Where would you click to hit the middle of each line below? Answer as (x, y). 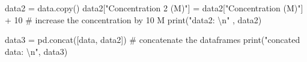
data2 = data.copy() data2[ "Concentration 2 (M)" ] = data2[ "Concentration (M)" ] (154, 8)
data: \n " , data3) (36, 51)
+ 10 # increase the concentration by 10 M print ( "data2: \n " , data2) (133, 19)
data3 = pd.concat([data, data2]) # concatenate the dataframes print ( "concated (153, 40)
